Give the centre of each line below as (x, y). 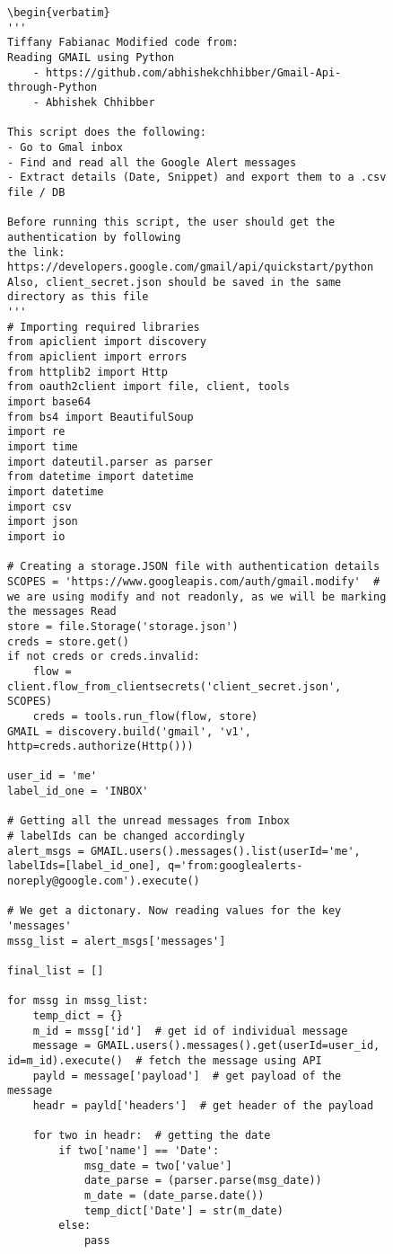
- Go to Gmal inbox (65, 147)
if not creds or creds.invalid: (104, 657)
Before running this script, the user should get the (171, 222)
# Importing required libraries (104, 327)
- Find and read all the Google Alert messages (152, 162)
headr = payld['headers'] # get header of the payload (203, 1105)
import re (36, 432)
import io (36, 536)
